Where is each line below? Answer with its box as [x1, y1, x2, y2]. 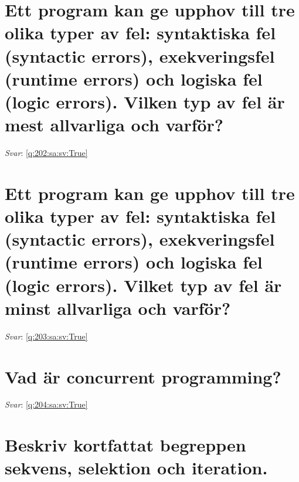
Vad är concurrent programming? [5, 364, 281, 388]
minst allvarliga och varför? [5, 296, 231, 320]
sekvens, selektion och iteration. [5, 456, 268, 480]
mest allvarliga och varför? [5, 113, 224, 137]
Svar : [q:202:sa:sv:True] [5, 147, 88, 159]
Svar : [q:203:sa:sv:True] [5, 330, 88, 342]
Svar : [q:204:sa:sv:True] [5, 398, 88, 410]
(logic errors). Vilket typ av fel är [5, 273, 282, 297]
